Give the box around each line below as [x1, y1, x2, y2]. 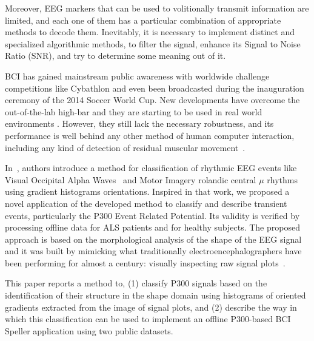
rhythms [267, 173, 298, 186]
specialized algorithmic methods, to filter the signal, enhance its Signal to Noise [5, 37, 301, 50]
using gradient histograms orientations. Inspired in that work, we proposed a [5, 185, 290, 198]
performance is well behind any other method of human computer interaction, [5, 129, 295, 141]
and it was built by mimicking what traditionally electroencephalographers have [5, 245, 302, 257]
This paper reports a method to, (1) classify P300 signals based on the [5, 277, 267, 289]
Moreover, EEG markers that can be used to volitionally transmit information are [5, 2, 309, 14]
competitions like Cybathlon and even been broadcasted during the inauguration [5, 81, 304, 94]
